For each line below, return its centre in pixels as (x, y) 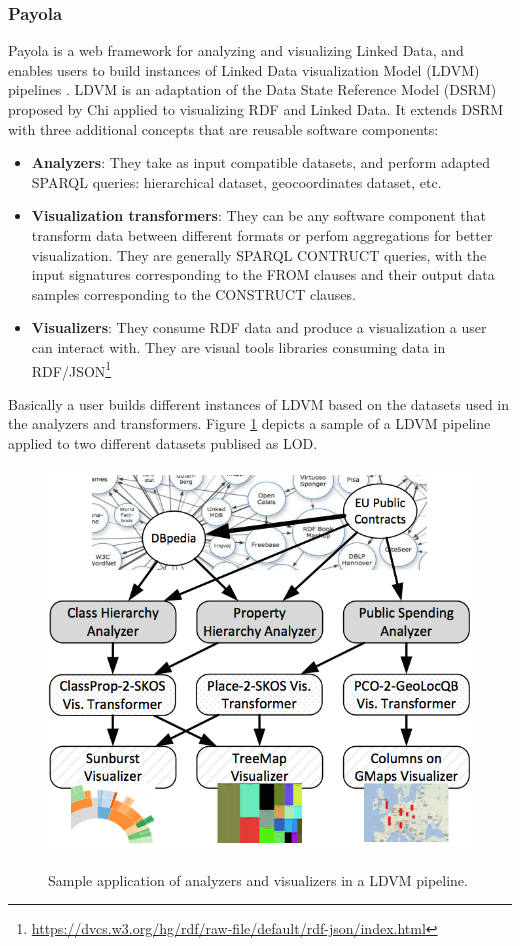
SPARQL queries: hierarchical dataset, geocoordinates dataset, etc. (236, 181)
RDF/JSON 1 (71, 369)
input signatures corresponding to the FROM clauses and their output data (263, 274)
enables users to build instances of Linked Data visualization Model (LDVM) (244, 69)
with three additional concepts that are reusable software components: (223, 128)
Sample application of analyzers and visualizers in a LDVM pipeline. (258, 879)
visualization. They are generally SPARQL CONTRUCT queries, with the (259, 254)
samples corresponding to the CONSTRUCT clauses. (193, 293)
